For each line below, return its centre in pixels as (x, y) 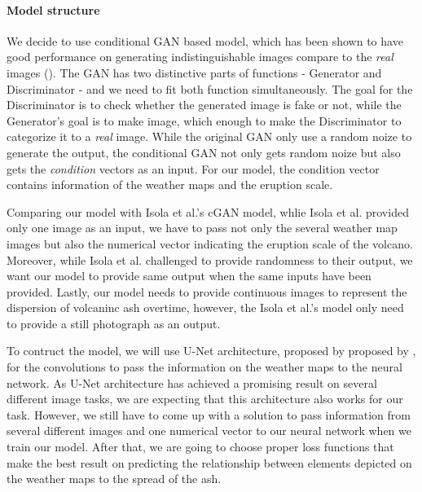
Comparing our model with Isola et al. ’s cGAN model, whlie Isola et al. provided (208, 211)
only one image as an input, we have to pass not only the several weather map (202, 228)
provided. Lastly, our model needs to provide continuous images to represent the (207, 291)
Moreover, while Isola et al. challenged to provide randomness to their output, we (210, 259)
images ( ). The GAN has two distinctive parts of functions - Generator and (194, 72)
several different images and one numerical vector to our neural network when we (209, 430)
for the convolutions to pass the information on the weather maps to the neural (204, 367)
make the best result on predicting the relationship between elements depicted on (209, 462)
